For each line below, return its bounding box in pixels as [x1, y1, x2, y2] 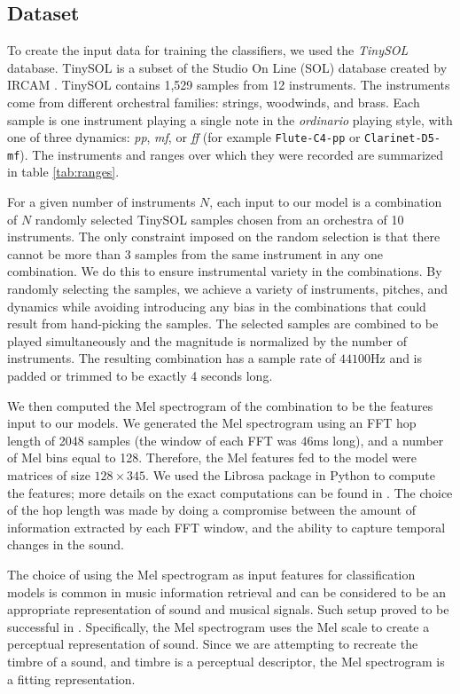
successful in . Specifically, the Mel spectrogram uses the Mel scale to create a [7, 617, 430, 635]
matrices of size [7, 465, 90, 484]
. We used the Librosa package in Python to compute [145, 465, 435, 484]
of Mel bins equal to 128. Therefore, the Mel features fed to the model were [7, 448, 417, 467]
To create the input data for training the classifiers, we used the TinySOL [7, 41, 409, 59]
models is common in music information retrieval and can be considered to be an [7, 582, 447, 601]
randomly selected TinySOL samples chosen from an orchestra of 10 [35, 209, 404, 228]
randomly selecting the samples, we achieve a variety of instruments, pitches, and [7, 280, 448, 298]
